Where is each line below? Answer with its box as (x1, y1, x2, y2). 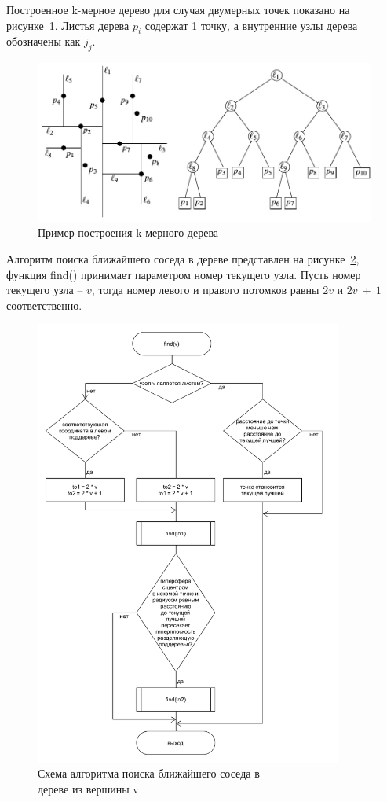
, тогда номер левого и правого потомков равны (91, 281, 319, 298)
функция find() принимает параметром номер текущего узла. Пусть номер (6, 266, 361, 282)
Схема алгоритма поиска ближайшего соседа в (38, 765, 260, 782)
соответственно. (6, 296, 82, 313)
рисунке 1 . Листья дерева (6, 17, 130, 33)
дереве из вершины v (38, 780, 139, 796)
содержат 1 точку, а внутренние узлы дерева (144, 17, 358, 33)
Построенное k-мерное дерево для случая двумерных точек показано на (6, 2, 350, 17)
